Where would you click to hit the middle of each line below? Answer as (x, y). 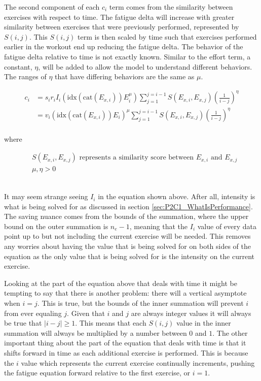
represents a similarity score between (137, 158)
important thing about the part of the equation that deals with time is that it (125, 343)
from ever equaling (33, 313)
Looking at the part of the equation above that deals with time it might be (121, 283)
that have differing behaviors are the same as (125, 76)
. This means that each (111, 323)
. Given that (86, 313)
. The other (230, 332)
